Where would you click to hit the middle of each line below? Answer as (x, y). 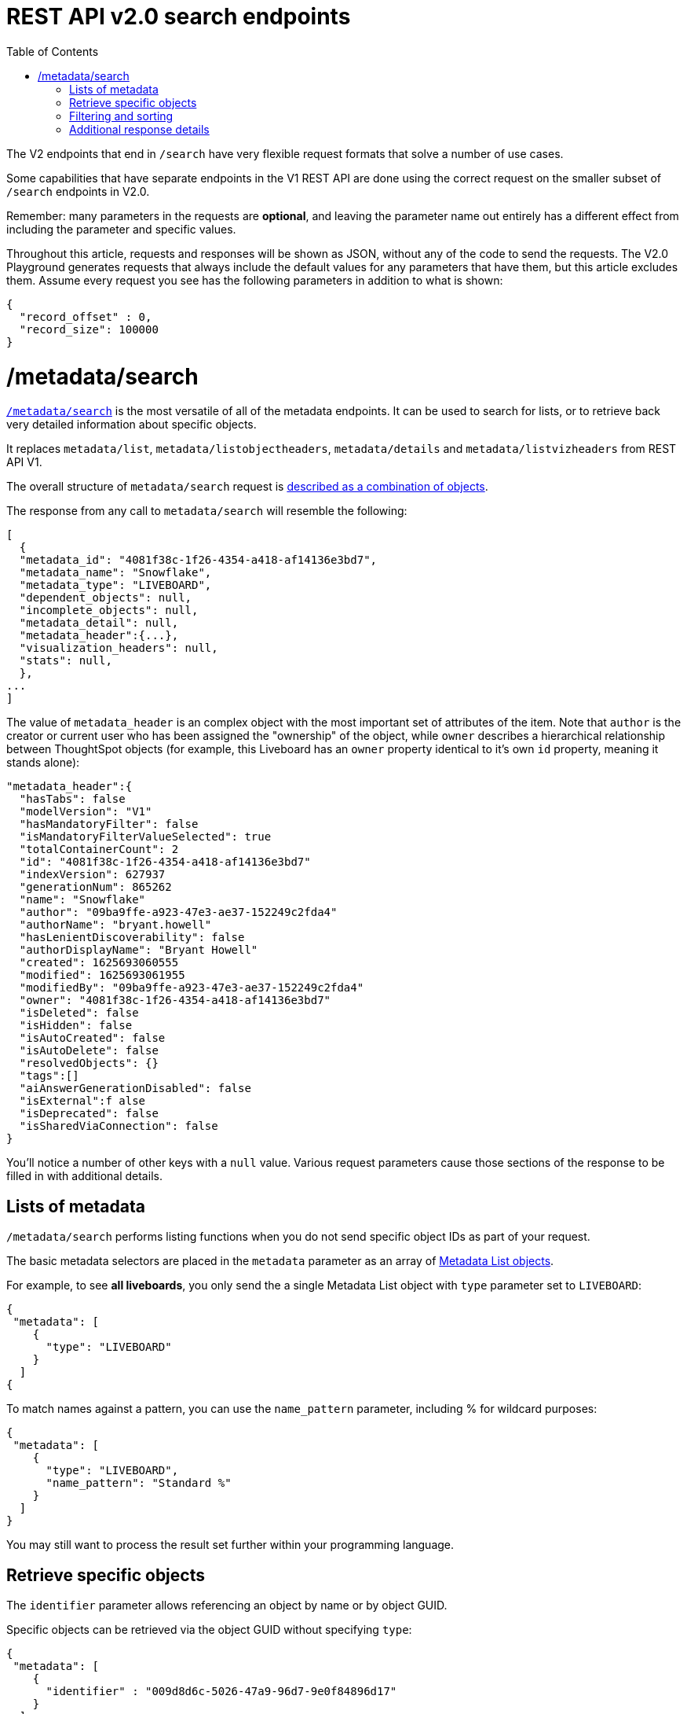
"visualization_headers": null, (119, 648)
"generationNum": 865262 (95, 887)
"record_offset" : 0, (86, 316)
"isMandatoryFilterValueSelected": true (145, 837)
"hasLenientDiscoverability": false (132, 938)
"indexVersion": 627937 (92, 875)
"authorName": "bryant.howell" (115, 925)
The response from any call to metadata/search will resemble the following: (207, 511)
